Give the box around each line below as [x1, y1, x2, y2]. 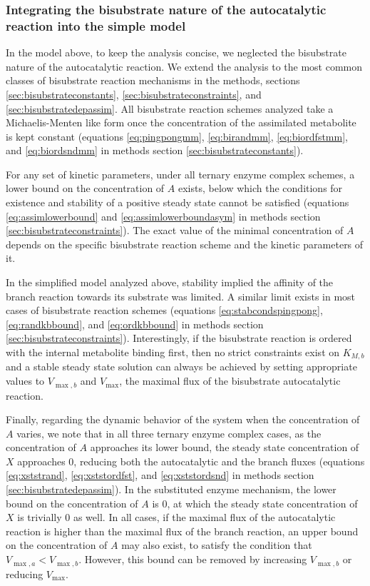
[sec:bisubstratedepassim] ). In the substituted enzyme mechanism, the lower [6, 482, 336, 497]
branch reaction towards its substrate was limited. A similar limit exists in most [6, 288, 356, 303]
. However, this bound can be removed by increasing [78, 552, 307, 567]
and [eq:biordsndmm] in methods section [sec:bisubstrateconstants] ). [6, 143, 304, 158]
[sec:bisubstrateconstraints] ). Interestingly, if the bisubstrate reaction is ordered [6, 330, 352, 345]
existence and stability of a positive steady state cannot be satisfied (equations [6, 195, 349, 210]
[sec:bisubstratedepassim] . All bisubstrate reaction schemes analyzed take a [6, 101, 334, 116]
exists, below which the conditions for [178, 181, 343, 196]
